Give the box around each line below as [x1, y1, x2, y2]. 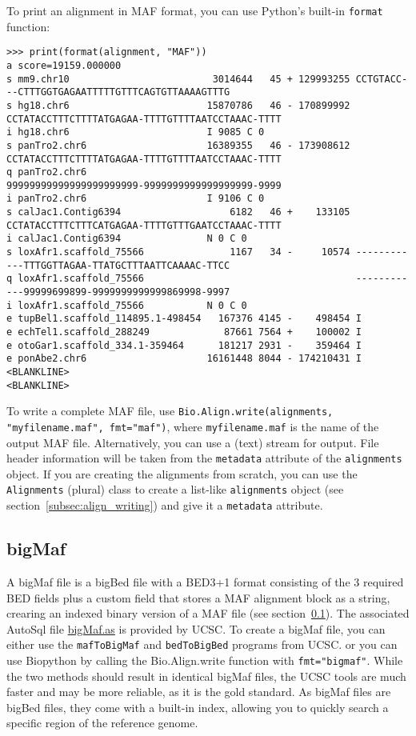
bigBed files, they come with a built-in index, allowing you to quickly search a [6, 698, 389, 715]
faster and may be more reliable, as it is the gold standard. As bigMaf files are [6, 683, 391, 700]
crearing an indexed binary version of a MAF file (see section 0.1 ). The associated [6, 605, 410, 622]
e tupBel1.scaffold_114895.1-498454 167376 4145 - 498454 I [6, 313, 362, 325]
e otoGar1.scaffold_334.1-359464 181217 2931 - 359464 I [6, 339, 362, 351]
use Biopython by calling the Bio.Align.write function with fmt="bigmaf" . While [6, 652, 403, 669]
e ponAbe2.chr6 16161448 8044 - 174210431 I [6, 353, 362, 365]
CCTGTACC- [355, 73, 408, 85]
